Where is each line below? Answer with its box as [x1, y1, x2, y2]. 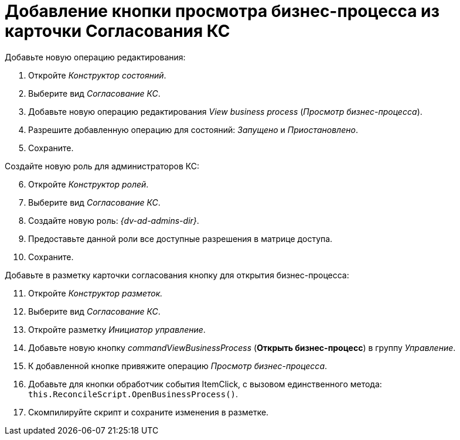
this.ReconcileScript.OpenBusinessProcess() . [28, 388, 238, 399]
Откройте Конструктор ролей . [28, 179, 149, 189]
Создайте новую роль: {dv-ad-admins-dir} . [28, 215, 199, 226]
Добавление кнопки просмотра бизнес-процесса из [5, 1, 440, 21]
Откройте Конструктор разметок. [28, 288, 163, 298]
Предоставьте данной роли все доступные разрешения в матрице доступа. [28, 233, 333, 244]
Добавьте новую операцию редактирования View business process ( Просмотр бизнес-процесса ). [28, 106, 422, 117]
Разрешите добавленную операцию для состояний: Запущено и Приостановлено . [28, 124, 358, 135]
